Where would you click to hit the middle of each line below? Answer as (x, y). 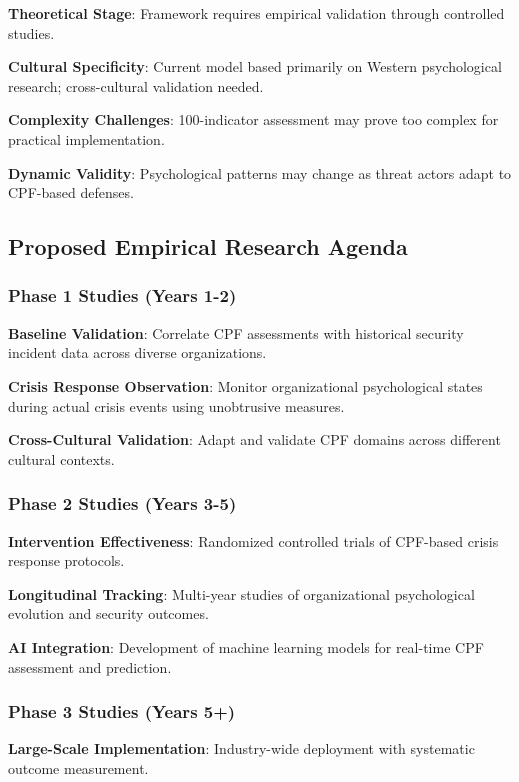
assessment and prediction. (90, 666)
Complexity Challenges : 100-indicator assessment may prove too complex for (253, 119)
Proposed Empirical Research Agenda (208, 246)
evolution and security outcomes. (108, 613)
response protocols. (66, 560)
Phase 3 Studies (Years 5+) (122, 711)
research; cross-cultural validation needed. (136, 85)
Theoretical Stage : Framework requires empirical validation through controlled (256, 13)
